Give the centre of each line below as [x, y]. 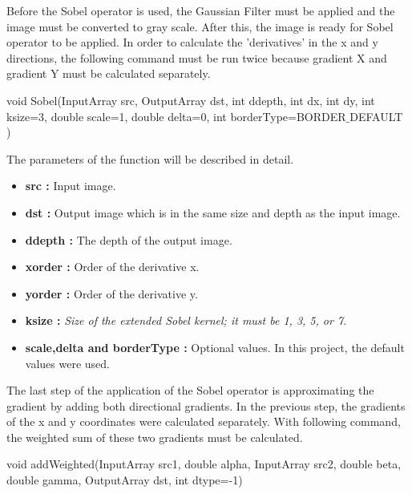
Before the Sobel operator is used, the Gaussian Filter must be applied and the [201, 10]
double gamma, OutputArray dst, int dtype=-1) [125, 480]
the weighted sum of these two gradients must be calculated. [155, 437]
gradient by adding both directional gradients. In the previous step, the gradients [206, 405]
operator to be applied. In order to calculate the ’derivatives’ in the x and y [192, 42]
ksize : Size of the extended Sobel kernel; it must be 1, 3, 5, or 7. [186, 320]
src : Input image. [71, 186]
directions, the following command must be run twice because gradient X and [197, 57]
